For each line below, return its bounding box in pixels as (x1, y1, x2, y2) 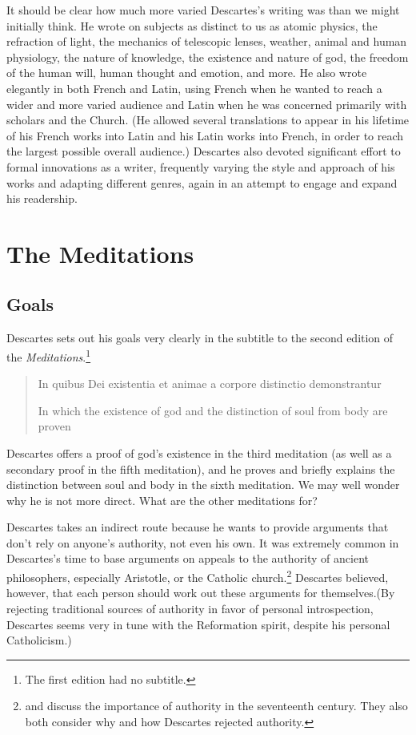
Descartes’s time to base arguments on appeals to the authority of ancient (6, 550, 370, 567)
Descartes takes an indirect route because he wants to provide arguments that (6, 519, 389, 535)
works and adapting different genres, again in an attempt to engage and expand (6, 174, 398, 191)
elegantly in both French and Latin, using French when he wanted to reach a (6, 79, 382, 96)
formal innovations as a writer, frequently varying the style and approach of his (6, 158, 395, 175)
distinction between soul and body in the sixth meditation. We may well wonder (6, 476, 400, 493)
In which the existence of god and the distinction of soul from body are (38, 402, 388, 418)
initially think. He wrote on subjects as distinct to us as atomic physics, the (6, 17, 378, 34)
